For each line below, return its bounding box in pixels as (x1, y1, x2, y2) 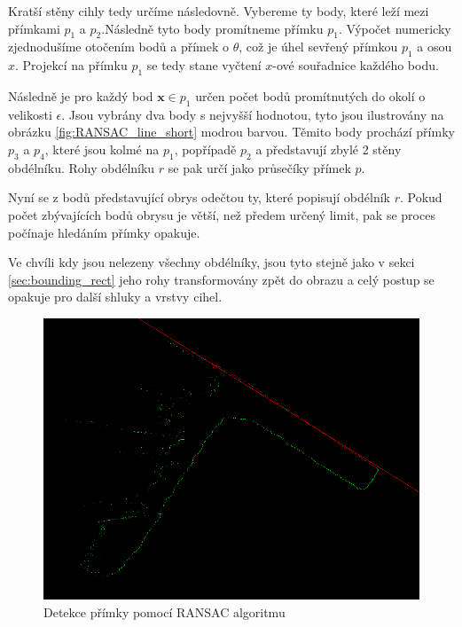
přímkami (8, 19, 60, 37)
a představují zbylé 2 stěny (255, 139, 402, 158)
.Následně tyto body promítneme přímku (101, 19, 324, 37)
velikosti (8, 105, 52, 123)
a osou (417, 37, 452, 56)
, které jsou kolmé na (44, 139, 160, 158)
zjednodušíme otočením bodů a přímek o (8, 37, 230, 56)
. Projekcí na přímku (15, 56, 128, 74)
